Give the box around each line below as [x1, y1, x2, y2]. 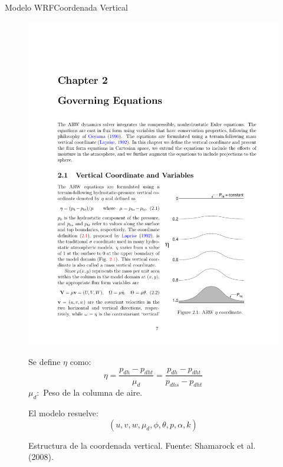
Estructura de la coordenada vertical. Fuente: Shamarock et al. [28, 439, 256, 451]
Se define [28, 356, 61, 368]
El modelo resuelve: [28, 407, 98, 419]
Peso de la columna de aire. [43, 386, 143, 399]
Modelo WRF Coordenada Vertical [5, 1, 128, 13]
